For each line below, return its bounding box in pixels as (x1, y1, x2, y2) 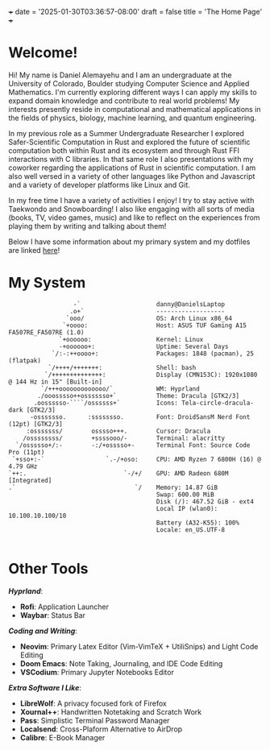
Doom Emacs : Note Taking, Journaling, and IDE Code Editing (19, 658, 223, 668)
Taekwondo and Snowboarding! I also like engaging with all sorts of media (8, 204, 255, 213)
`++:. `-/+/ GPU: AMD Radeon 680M (8, 469, 229, 478)
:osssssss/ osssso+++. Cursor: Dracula (26, 427, 211, 435)
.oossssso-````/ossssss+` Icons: (33, 399, 179, 407)
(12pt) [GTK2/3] (8, 420, 63, 428)
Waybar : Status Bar (19, 610, 86, 619)
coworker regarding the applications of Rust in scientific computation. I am (8, 163, 256, 172)
